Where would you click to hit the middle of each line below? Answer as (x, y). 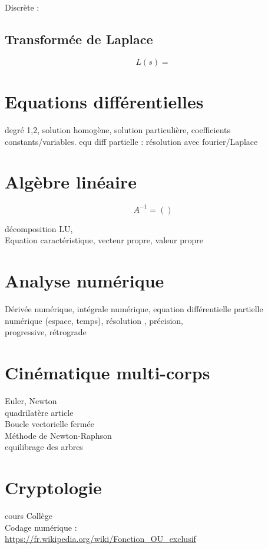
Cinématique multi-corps (107, 373)
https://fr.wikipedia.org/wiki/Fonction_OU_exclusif (100, 539)
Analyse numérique (85, 281)
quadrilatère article (39, 412)
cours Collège (29, 516)
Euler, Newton (31, 400)
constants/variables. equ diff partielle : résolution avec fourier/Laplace (131, 141)
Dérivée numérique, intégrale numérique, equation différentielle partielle (134, 309)
